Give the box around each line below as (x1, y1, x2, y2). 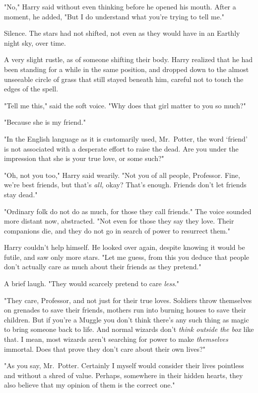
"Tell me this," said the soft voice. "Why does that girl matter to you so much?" (4, 100, 246, 110)
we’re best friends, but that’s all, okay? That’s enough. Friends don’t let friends (4, 179, 247, 190)
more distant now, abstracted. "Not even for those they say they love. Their (4, 216, 234, 226)
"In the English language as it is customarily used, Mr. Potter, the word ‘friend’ (4, 133, 248, 144)
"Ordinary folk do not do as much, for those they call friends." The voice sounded (4, 206, 252, 216)
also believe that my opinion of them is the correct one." (4, 380, 175, 390)
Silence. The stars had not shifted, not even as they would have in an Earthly (4, 28, 240, 38)
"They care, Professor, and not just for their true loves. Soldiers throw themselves (4, 295, 252, 305)
